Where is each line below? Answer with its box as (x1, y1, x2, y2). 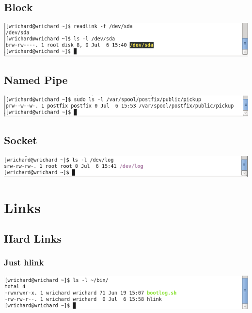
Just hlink (4, 256, 44, 268)
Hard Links (4, 231, 62, 246)
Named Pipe (4, 72, 68, 87)
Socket (4, 132, 37, 147)
